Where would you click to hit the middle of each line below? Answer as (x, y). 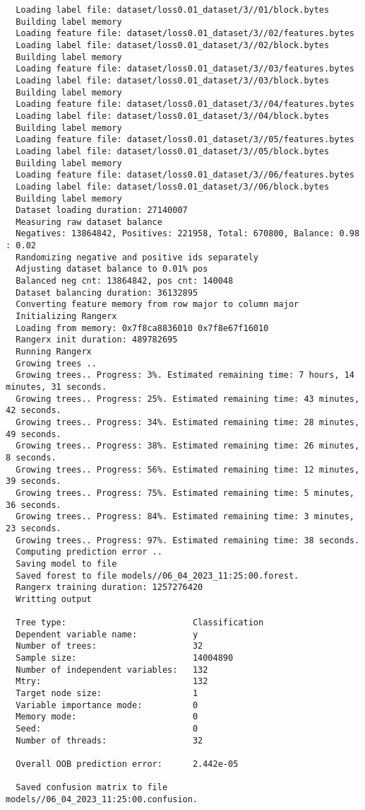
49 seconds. (34, 434)
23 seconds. (34, 528)
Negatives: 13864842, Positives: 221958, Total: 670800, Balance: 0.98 (188, 234)
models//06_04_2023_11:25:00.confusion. (102, 799)
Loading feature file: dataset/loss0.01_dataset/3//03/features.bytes (185, 69)
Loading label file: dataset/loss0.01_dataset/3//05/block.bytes (173, 151)
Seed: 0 (107, 729)
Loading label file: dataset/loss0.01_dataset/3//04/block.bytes (173, 116)
